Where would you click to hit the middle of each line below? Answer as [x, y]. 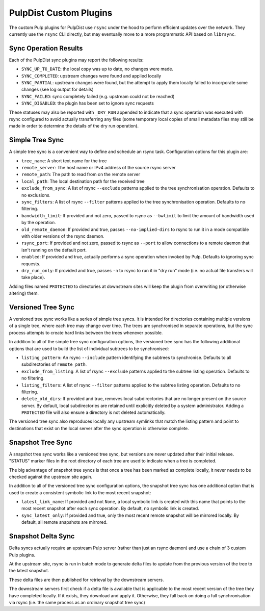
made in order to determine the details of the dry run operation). [74, 126]
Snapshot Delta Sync [42, 536]
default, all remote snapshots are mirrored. [65, 522]
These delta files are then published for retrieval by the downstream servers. [87, 580]
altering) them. [24, 293]
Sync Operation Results [46, 48]
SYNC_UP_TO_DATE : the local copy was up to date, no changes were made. [97, 69]
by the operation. [39, 223]
